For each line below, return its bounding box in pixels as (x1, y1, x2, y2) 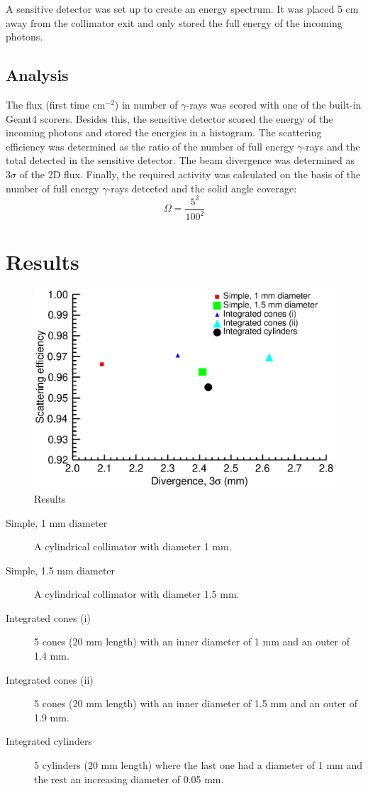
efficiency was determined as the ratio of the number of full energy (6, 138, 294, 153)
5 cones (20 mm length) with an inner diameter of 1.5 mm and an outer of (34, 696, 357, 711)
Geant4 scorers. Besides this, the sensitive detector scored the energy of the (6, 111, 333, 126)
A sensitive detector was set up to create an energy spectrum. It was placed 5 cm (6, 1, 359, 16)
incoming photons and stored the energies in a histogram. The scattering (6, 125, 322, 140)
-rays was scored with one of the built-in (186, 97, 362, 111)
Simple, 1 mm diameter (6, 515, 108, 530)
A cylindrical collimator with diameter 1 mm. (34, 539, 232, 554)
